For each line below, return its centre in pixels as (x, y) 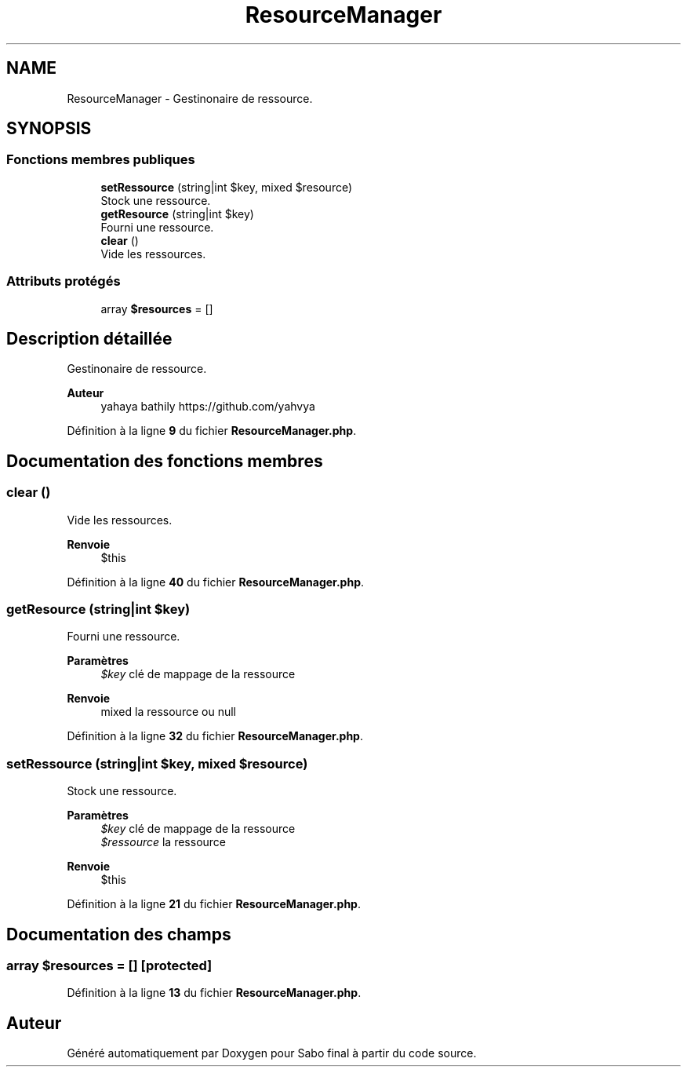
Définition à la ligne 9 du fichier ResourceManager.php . (212, 431)
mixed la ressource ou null (168, 712)
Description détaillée (89, 338)
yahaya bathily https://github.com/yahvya (208, 407)
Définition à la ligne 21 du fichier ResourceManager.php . (214, 904)
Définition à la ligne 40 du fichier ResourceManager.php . (216, 582)
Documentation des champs (119, 934)
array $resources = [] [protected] (109, 965)
